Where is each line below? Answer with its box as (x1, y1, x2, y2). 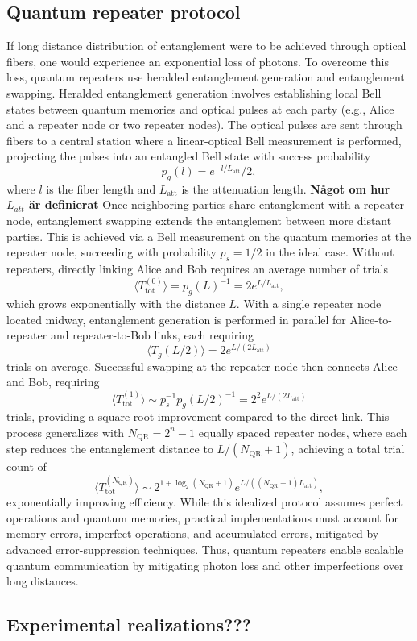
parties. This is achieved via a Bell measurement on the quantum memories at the (6, 227, 411, 244)
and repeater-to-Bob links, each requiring (50, 327, 254, 343)
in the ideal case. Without (266, 243, 394, 260)
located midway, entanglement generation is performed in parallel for (6, 310, 346, 327)
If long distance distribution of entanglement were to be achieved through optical (6, 37, 407, 54)
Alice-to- (349, 310, 392, 327)
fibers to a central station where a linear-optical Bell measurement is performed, (6, 131, 402, 148)
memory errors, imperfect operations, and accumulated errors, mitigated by (6, 525, 379, 542)
